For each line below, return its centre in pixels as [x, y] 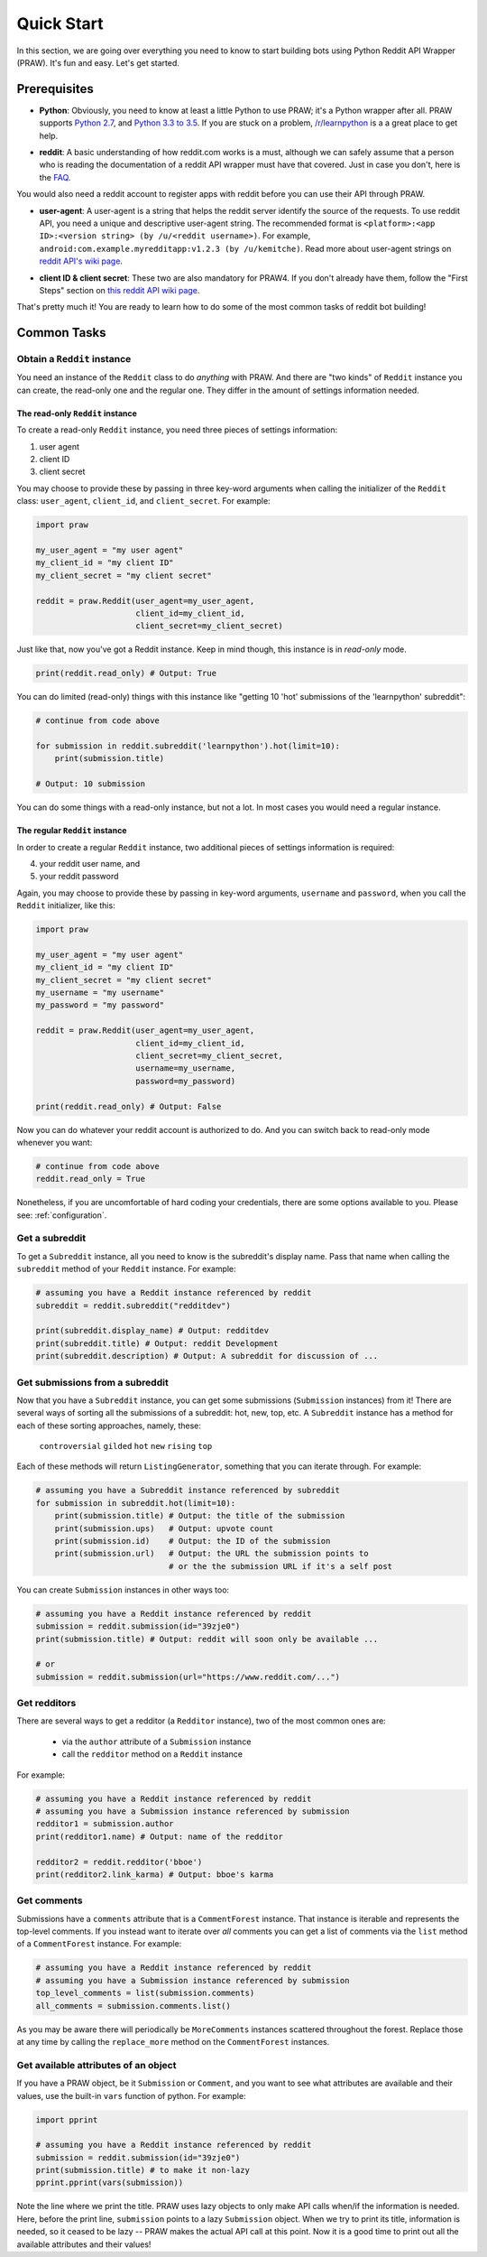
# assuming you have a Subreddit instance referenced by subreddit [188, 1491]
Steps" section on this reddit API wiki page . [119, 290]
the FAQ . [55, 177]
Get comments [50, 1900]
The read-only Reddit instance [77, 413]
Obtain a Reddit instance [74, 359]
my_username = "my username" [100, 993]
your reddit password [79, 877]
